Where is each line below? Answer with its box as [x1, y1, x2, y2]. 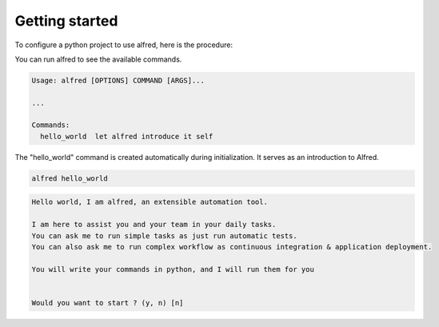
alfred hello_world [31, 173, 108, 183]
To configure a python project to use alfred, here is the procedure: [14, 40, 233, 50]
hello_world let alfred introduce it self [40, 132, 214, 141]
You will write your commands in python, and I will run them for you [31, 265, 315, 273]
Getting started [14, 12, 118, 30]
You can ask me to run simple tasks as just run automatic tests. [31, 231, 297, 240]
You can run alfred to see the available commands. [14, 54, 182, 64]
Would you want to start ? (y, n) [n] [31, 298, 184, 307]
